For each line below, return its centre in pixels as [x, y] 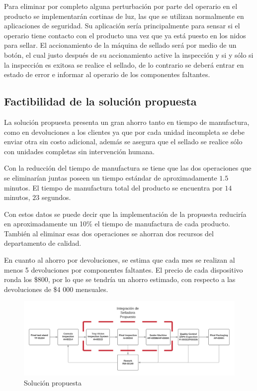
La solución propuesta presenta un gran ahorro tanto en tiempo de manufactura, [127, 122]
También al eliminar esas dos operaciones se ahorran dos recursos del [109, 233]
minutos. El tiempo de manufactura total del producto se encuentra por [113, 187]
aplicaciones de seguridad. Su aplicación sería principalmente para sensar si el [122, 26]
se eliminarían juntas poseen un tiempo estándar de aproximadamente [111, 177]
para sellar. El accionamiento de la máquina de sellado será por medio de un [120, 45]
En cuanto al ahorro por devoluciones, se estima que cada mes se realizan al [120, 260]
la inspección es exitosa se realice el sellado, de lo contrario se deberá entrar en [124, 64]
